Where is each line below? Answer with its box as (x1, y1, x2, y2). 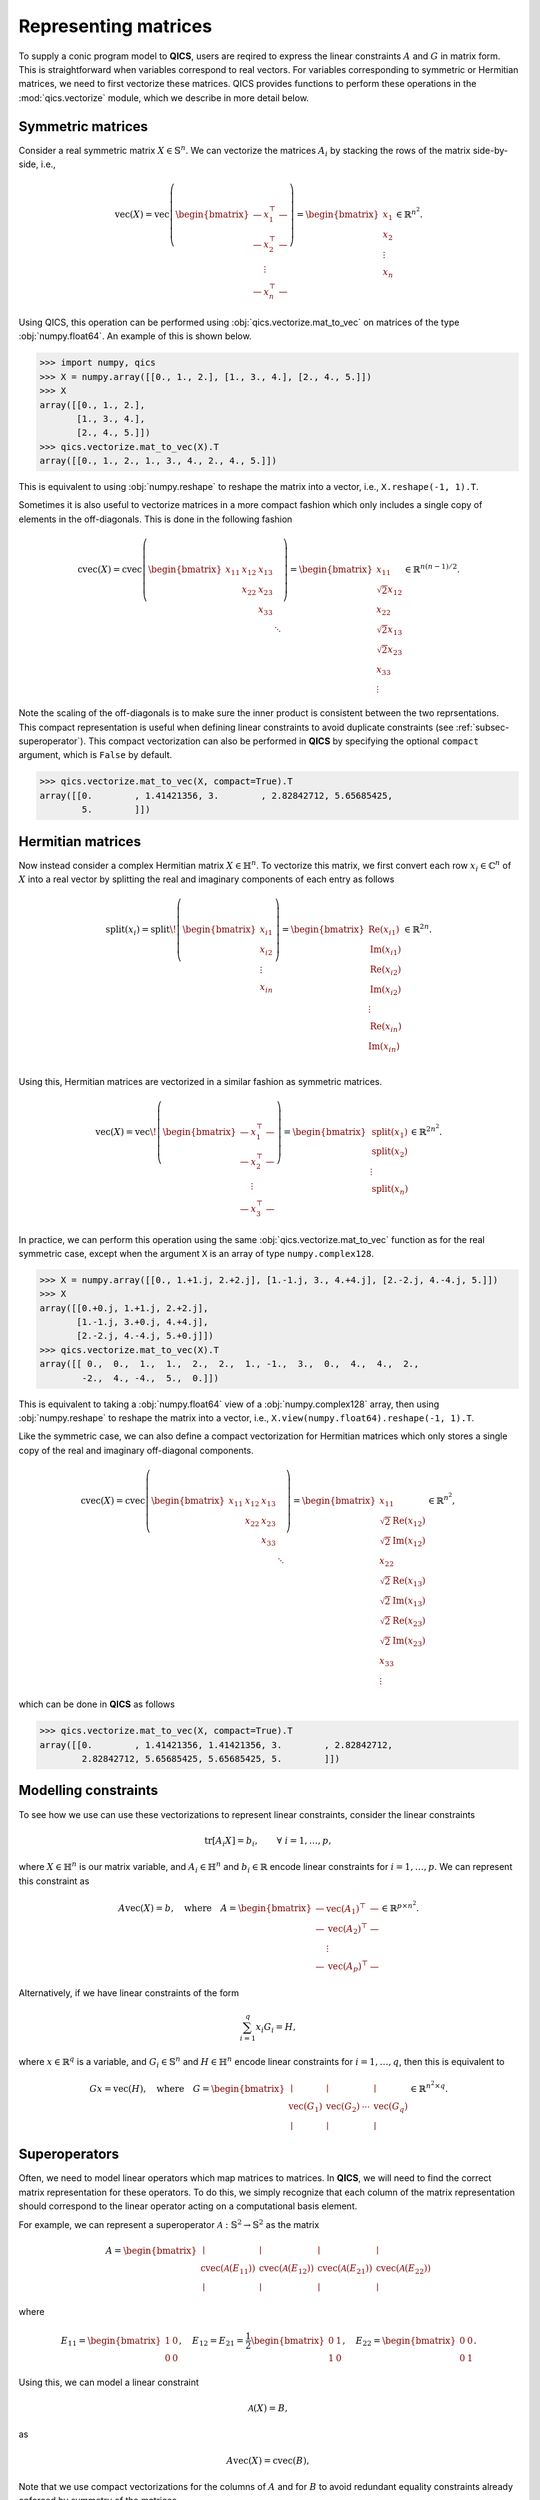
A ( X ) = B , (248, 2402, 289, 2414)
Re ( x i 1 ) (368, 924, 400, 938)
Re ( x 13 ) (392, 1575, 426, 1589)
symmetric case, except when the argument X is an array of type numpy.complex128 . (18, 1247, 375, 1259)
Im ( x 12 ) (392, 1535, 426, 1549)
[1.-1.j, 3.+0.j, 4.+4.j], (76, 1316, 209, 1328)
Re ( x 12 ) (392, 1515, 426, 1529)
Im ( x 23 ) (392, 1635, 426, 1649)
